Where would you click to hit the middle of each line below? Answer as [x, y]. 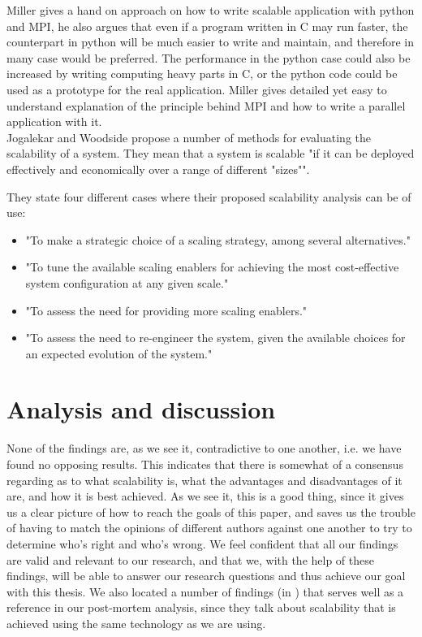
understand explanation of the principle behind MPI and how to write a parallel [206, 105]
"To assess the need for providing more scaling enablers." [166, 310]
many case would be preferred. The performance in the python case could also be [209, 57]
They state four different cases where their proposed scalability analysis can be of [209, 196]
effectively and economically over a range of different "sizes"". [158, 169]
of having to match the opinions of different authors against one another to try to [209, 528]
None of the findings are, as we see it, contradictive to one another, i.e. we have [204, 448]
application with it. [54, 121]
